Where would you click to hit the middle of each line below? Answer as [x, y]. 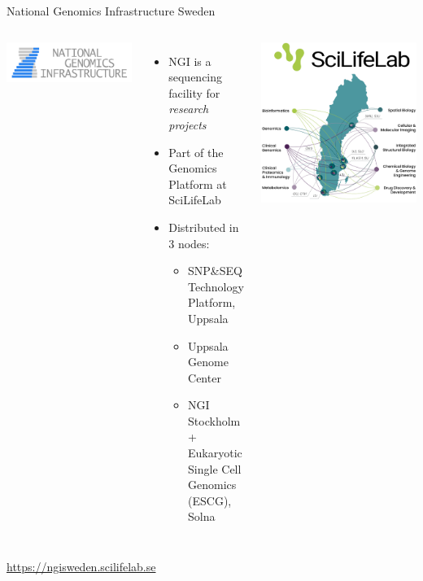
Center [205, 377]
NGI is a [190, 61]
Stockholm [214, 420]
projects [188, 124]
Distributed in [204, 227]
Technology [216, 286]
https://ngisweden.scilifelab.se [81, 567]
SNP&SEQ [215, 271]
